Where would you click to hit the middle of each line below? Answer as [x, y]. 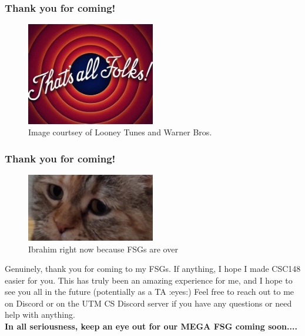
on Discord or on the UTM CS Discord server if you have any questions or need [148, 303]
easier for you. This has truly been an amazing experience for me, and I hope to [149, 280]
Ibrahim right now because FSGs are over [103, 249]
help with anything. [40, 315]
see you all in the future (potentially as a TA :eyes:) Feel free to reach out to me [150, 292]
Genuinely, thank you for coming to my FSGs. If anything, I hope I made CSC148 [153, 269]
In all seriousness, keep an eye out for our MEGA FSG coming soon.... [151, 326]
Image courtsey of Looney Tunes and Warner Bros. [120, 132]
